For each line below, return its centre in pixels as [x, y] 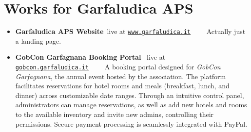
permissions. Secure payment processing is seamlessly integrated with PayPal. [131, 124]
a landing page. [38, 41]
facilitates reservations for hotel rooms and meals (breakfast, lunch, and [122, 86]
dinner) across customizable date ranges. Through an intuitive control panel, [130, 95]
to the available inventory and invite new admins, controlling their [115, 114]
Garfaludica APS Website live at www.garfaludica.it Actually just [130, 31]
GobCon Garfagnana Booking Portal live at [90, 57]
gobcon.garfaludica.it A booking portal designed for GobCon [118, 66]
